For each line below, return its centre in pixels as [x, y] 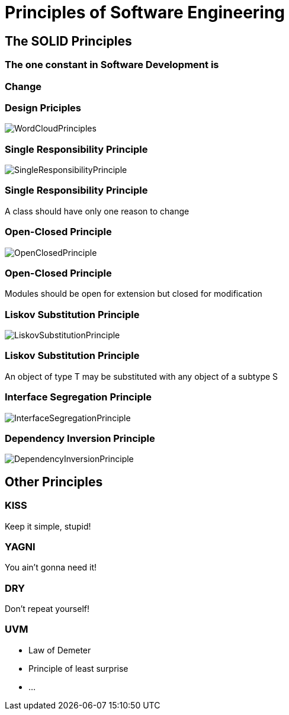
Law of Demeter [60, 650]
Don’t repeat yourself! [47, 609]
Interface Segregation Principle [78, 397]
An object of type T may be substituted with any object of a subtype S [142, 376]
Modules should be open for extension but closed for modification [134, 294]
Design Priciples [43, 108]
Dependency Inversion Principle [80, 438]
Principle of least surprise [78, 668]
